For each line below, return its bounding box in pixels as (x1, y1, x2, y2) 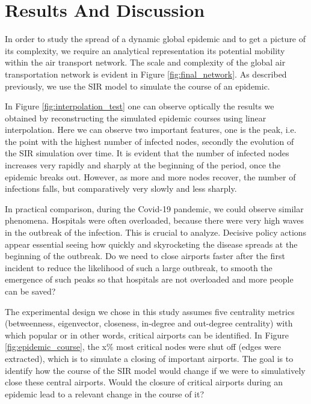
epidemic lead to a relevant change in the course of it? (5, 387, 205, 400)
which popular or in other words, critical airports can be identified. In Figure (5, 328, 289, 341)
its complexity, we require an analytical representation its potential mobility (5, 44, 285, 57)
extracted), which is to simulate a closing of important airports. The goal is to (5, 352, 294, 364)
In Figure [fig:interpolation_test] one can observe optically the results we (5, 100, 274, 112)
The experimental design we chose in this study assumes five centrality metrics (5, 305, 295, 317)
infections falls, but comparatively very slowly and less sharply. (5, 182, 237, 195)
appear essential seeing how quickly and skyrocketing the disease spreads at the (5, 237, 298, 250)
